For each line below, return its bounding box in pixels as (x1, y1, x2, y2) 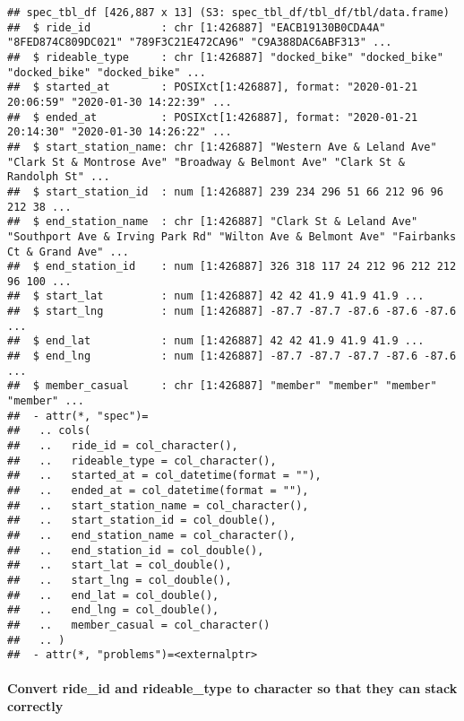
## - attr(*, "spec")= (7, 409, 149, 422)
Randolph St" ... (7, 170, 110, 184)
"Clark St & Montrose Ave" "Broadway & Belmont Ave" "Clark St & (7, 155, 405, 169)
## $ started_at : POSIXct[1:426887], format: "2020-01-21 (7, 81, 418, 94)
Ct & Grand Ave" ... (7, 245, 130, 258)
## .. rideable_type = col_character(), (7, 454, 277, 467)
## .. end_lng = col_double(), (7, 604, 219, 617)
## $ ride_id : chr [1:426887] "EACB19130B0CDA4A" (7, 21, 386, 34)
